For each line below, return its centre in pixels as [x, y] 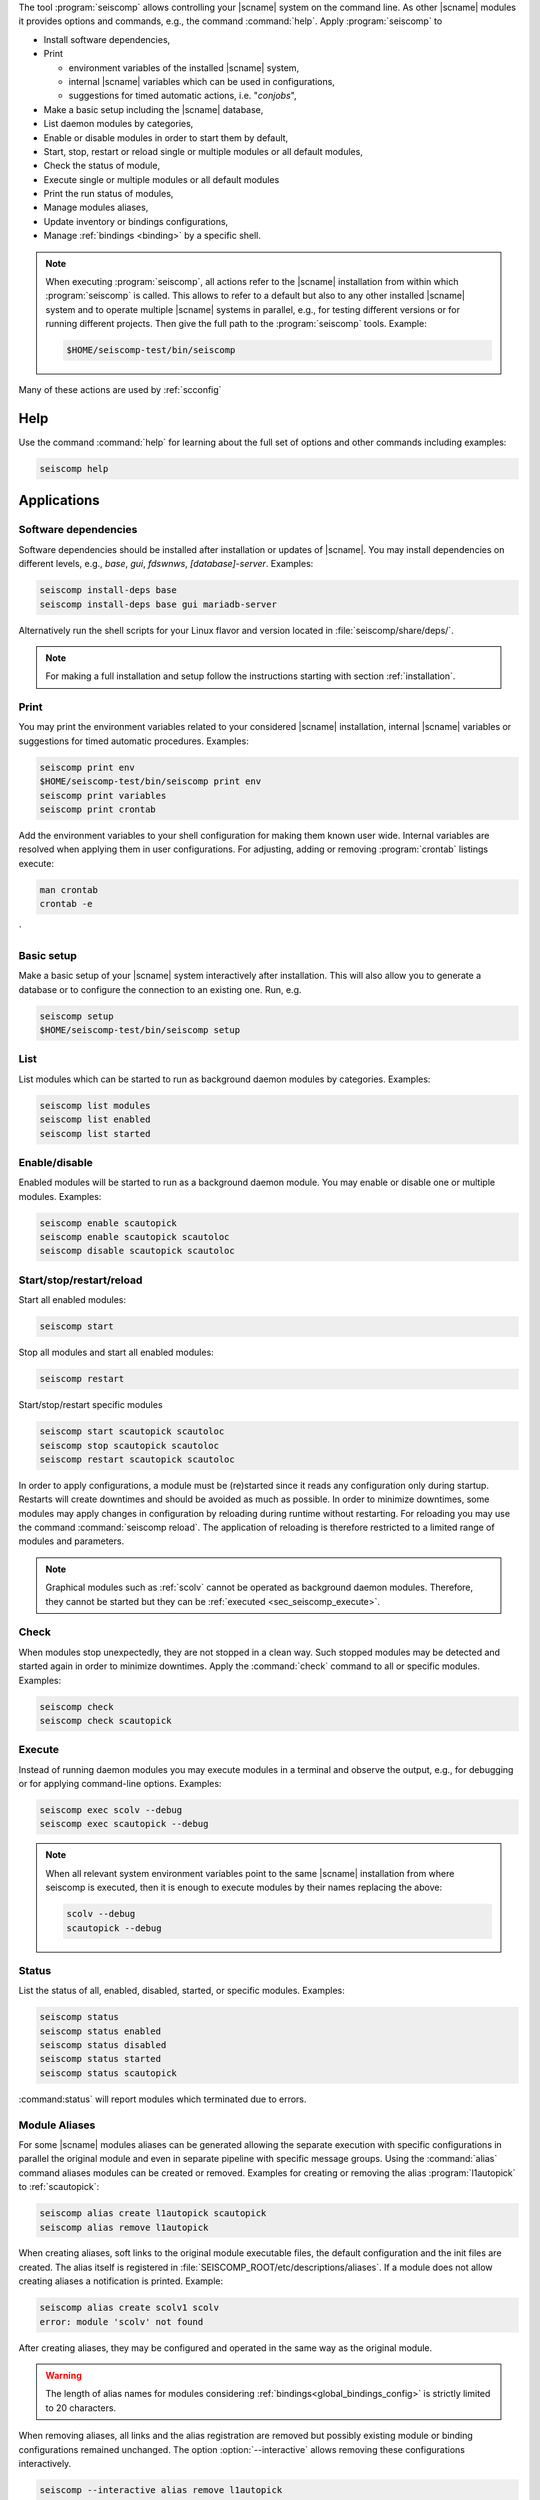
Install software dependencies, [107, 39]
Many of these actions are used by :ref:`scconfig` [120, 390]
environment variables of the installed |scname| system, [184, 67]
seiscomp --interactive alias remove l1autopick [161, 2489]
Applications [59, 500]
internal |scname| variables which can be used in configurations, [201, 81]
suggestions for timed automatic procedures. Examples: [133, 741]
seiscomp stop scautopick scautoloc [129, 1445]
